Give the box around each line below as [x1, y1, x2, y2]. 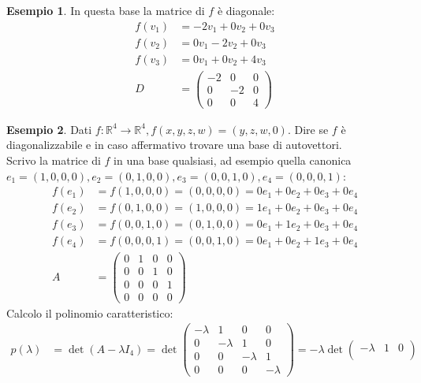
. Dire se [287, 121, 329, 137]
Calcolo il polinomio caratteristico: [6, 304, 173, 321]
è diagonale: [217, 2, 275, 18]
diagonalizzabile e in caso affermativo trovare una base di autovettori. [6, 136, 342, 153]
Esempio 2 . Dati [6, 121, 92, 137]
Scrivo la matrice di [6, 152, 101, 169]
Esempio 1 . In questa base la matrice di [6, 2, 205, 18]
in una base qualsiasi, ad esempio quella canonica [114, 152, 352, 169]
